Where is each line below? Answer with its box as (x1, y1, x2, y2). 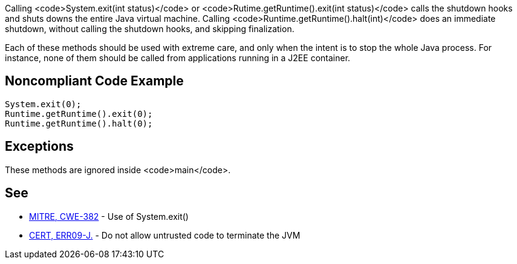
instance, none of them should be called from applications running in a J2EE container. (5, 53, 351, 63)
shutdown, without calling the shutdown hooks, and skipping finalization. (5, 24, 294, 34)
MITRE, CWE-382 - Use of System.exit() (29, 211, 189, 222)
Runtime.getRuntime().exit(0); (5, 108, 153, 119)
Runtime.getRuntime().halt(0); (5, 118, 153, 128)
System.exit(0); (5, 99, 82, 109)
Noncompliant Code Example (5, 73, 184, 89)
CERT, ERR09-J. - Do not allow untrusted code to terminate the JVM (29, 229, 301, 240)
